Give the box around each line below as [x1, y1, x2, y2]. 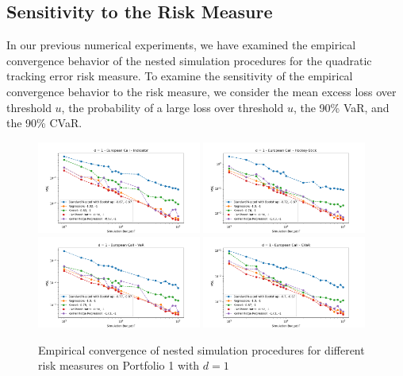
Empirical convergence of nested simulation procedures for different [38, 341, 365, 358]
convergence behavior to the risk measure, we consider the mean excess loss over [6, 83, 397, 99]
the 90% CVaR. [6, 114, 83, 131]
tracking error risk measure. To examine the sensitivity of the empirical [6, 68, 353, 84]
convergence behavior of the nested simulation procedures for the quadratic [6, 52, 372, 68]
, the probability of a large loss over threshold [61, 99, 284, 115]
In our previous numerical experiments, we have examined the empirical [6, 37, 356, 53]
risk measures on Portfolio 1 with [38, 357, 200, 374]
